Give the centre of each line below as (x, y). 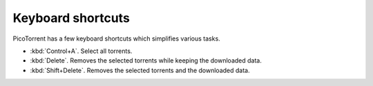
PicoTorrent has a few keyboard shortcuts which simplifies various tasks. (116, 39)
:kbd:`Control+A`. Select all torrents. (81, 51)
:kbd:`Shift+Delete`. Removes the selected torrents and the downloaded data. (140, 70)
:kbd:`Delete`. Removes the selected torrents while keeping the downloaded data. (146, 61)
